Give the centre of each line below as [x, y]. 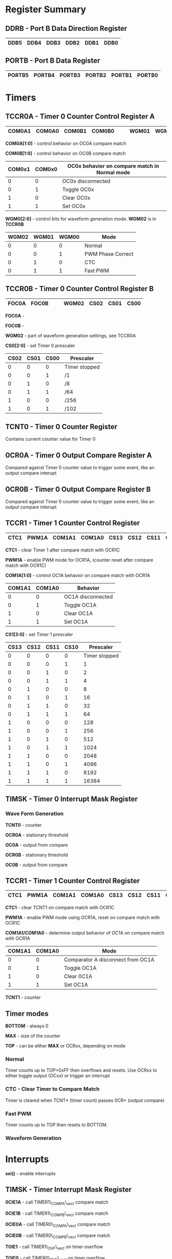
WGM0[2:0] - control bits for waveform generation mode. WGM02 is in [81, 219]
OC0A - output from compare [37, 845]
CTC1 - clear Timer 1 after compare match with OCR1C [63, 550]
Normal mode [113, 172]
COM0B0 [103, 131]
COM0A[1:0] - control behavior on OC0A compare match [66, 143]
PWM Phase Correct [109, 254]
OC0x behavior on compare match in [113, 166]
